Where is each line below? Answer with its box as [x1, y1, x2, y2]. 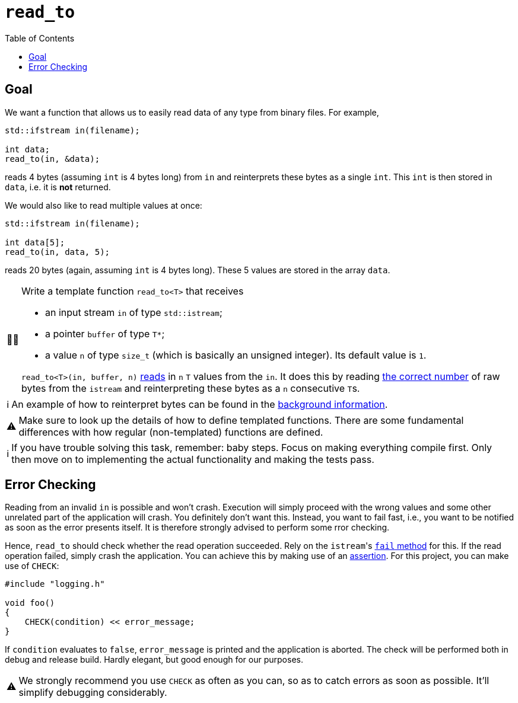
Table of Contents [5, 33, 75, 43]
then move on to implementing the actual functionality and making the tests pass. [11, 453, 374, 465]
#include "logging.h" [5, 579, 105, 589]
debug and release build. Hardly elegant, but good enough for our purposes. [5, 654, 303, 665]
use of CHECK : [5, 561, 59, 571]
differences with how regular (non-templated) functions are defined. [18, 426, 323, 438]
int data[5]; [5, 237, 65, 247]
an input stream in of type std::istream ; [45, 306, 223, 318]
